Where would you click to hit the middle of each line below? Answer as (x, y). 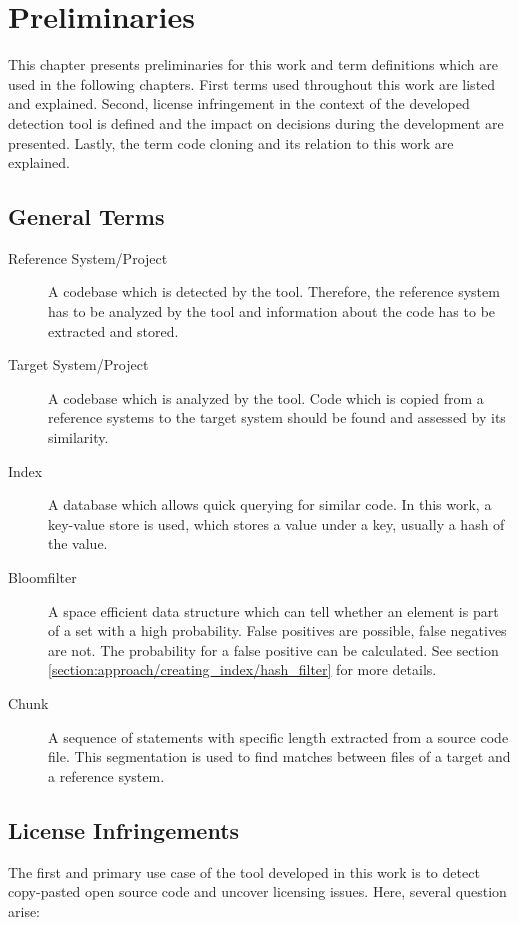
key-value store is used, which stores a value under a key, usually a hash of (276, 523)
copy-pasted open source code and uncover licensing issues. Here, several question (257, 891)
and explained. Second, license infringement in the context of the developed (239, 103)
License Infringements (124, 829)
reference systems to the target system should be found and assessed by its (277, 417)
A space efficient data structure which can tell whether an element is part (273, 610)
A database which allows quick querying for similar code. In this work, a (270, 504)
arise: (24, 910)
